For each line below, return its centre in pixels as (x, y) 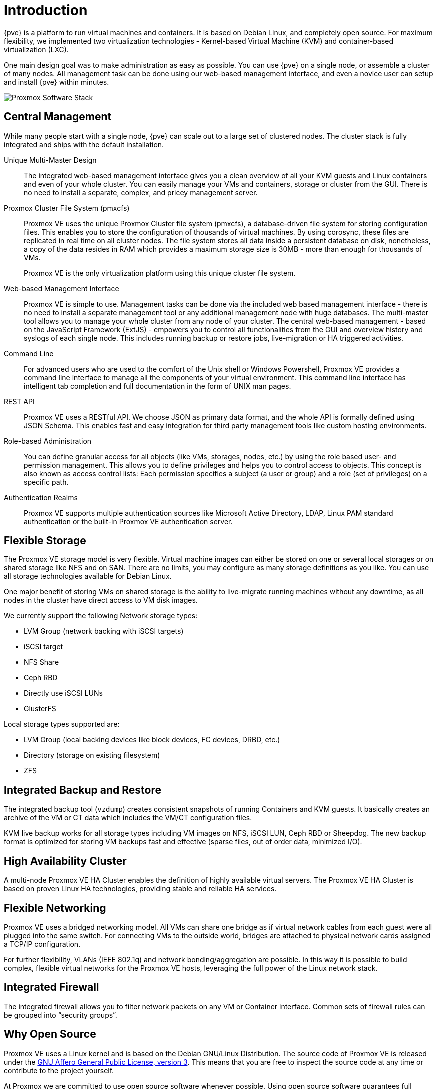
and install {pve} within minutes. (57, 82)
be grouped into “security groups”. (61, 1015)
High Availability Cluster (65, 861)
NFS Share (42, 662)
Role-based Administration (48, 441)
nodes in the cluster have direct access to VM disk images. (101, 600)
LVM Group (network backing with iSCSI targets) (104, 631)
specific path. (46, 482)
